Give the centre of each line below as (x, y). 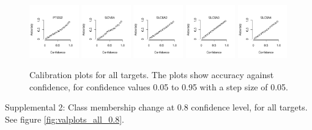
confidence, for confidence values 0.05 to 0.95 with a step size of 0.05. (159, 86)
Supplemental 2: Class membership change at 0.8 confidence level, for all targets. (156, 107)
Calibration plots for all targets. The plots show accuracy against (152, 75)
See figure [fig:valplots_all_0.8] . (65, 119)
